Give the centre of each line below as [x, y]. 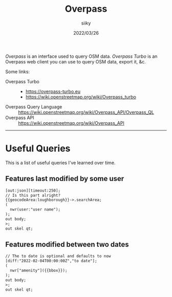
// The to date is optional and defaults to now [58, 256]
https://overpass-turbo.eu [53, 91]
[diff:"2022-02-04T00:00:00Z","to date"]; [51, 261]
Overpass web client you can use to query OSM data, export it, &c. [76, 61]
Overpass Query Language [34, 107]
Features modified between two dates [67, 244]
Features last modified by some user [65, 179]
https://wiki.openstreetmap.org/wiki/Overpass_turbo [81, 97]
